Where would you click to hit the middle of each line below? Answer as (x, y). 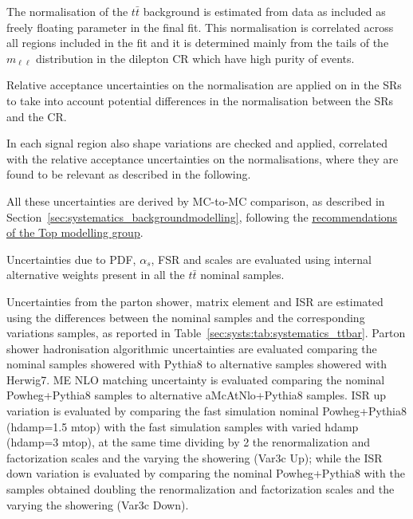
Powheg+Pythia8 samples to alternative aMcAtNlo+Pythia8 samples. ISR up (196, 395)
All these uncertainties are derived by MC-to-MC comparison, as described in (196, 201)
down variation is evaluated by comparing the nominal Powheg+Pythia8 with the (206, 473)
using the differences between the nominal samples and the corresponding (186, 317)
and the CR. (37, 116)
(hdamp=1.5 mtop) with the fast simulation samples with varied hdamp (183, 426)
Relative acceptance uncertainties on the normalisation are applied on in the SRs (204, 85)
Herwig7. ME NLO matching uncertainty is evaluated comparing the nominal (196, 379)
